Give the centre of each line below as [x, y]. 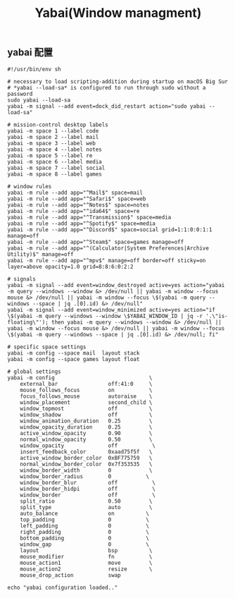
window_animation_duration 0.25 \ [86, 421]
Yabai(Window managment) [118, 13]
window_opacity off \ [88, 446]
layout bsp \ [86, 550]
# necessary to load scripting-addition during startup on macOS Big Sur [118, 81]
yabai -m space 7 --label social [56, 168]
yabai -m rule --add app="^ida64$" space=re [74, 211]
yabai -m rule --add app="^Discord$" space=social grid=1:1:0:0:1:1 [110, 230]
